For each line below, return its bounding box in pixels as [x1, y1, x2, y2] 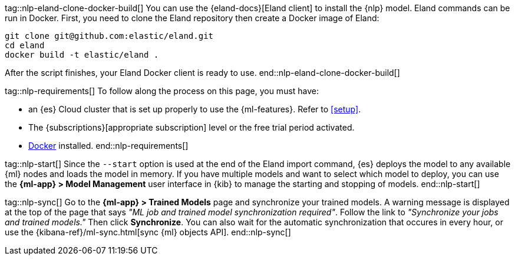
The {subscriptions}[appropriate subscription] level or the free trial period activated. [28, 122, 355, 132]
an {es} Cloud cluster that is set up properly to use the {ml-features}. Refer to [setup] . [28, 104, 361, 114]
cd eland [5, 41, 45, 50]
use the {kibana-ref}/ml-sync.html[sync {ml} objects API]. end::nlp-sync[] [5, 227, 291, 237]
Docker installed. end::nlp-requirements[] [28, 141, 189, 151]
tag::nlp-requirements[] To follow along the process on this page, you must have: [5, 86, 319, 96]
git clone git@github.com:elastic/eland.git [5, 31, 214, 41]
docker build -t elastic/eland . [5, 50, 159, 59]
